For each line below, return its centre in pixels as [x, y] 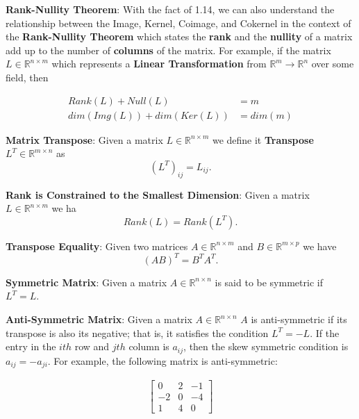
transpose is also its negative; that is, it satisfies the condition [137, 332]
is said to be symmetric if [269, 282]
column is [149, 346]
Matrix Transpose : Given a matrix [84, 139]
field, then [27, 77]
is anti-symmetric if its [299, 319]
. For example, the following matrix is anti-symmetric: [162, 360]
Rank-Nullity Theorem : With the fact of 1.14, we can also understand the [170, 9]
